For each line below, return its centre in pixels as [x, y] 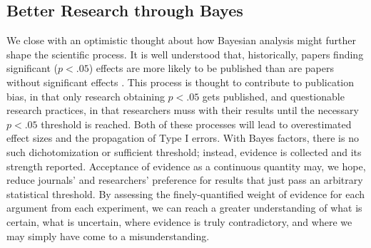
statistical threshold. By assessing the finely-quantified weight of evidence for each [186, 193]
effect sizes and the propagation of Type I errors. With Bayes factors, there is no [183, 138]
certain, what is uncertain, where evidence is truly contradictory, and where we [179, 221]
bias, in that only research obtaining [86, 96]
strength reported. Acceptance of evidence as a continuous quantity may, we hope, [186, 166]
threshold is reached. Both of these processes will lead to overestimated [196, 124]
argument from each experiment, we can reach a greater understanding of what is [184, 208]
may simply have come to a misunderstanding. [108, 236]
